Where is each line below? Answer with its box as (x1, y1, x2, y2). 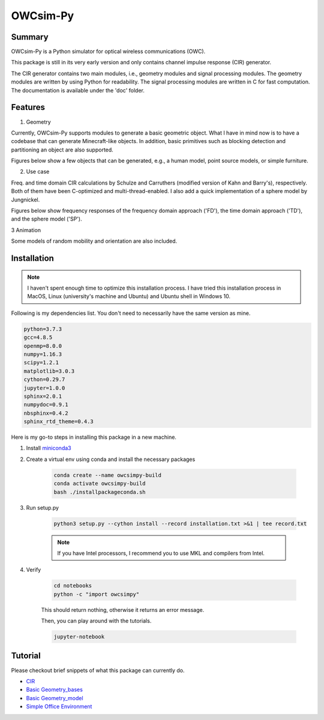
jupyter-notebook (53, 633, 105, 640)
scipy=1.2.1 (23, 359, 59, 366)
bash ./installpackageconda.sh (53, 489, 146, 495)
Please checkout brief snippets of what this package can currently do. (11, 667, 185, 674)
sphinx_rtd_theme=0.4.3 (23, 418, 94, 425)
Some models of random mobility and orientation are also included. (11, 237, 177, 245)
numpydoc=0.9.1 (23, 401, 68, 408)
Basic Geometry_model (26, 694, 83, 701)
